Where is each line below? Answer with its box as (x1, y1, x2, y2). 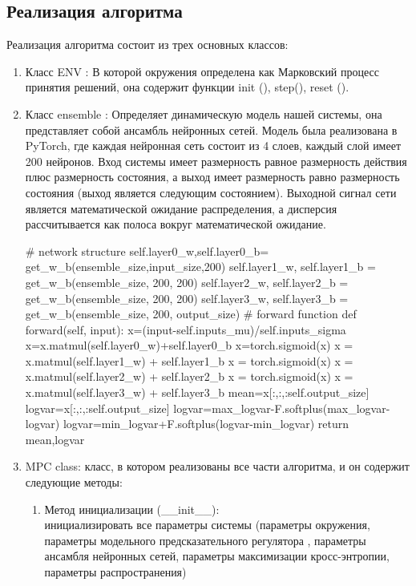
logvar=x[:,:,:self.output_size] (25, 399, 170, 416)
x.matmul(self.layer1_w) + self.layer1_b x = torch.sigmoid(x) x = (25, 352, 353, 369)
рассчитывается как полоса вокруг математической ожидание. (25, 216, 326, 232)
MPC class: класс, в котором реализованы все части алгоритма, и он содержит (25, 458, 410, 475)
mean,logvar (25, 430, 85, 447)
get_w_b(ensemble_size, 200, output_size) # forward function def (25, 305, 357, 322)
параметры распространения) (44, 564, 187, 580)
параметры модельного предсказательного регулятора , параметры (44, 531, 366, 548)
